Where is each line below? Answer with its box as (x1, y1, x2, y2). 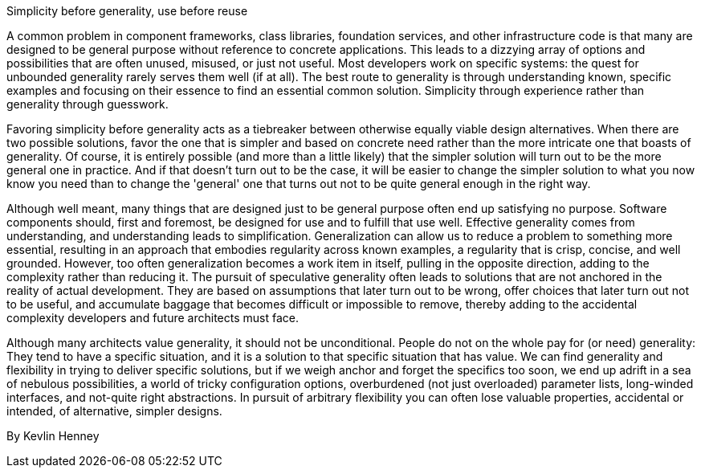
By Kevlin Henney (6, 429, 100, 443)
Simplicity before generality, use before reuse (6, 4, 248, 18)
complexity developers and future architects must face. (6, 311, 299, 325)
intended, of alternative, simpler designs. (6, 404, 222, 418)
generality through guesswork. (6, 97, 169, 111)
